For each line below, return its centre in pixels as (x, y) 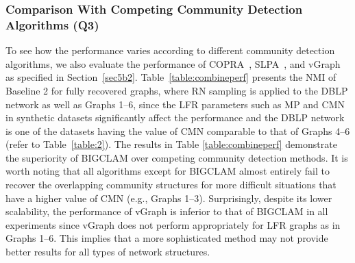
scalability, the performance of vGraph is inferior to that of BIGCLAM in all (167, 211)
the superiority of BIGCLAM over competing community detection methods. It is (177, 157)
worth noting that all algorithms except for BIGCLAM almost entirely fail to (168, 171)
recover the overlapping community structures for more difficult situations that (171, 185)
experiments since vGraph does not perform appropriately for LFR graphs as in (173, 224)
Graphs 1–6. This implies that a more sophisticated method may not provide (167, 238)
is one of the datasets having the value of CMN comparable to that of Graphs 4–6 (178, 130)
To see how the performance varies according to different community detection (170, 50)
